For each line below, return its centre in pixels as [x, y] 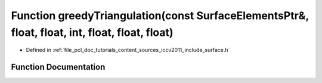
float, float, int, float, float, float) [92, 32]
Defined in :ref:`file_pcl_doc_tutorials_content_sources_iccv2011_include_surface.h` [128, 50]
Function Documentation [58, 67]
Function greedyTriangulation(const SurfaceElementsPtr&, [160, 16]
